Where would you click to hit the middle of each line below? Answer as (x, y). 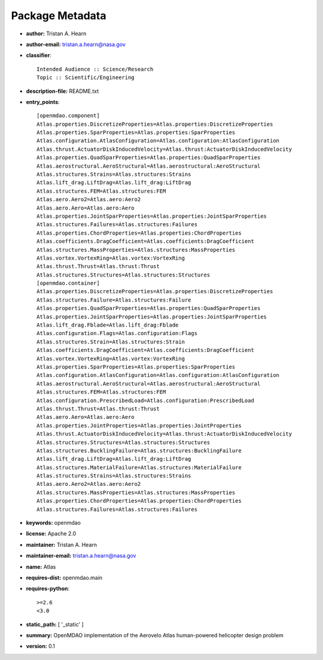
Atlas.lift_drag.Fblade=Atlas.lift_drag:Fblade (108, 325)
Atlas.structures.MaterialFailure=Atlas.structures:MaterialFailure (139, 467)
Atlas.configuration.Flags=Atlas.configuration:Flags (117, 333)
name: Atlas (41, 567)
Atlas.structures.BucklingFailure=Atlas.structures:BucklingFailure (139, 451)
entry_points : (43, 102)
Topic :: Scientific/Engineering (86, 77)
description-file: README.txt (62, 91)
